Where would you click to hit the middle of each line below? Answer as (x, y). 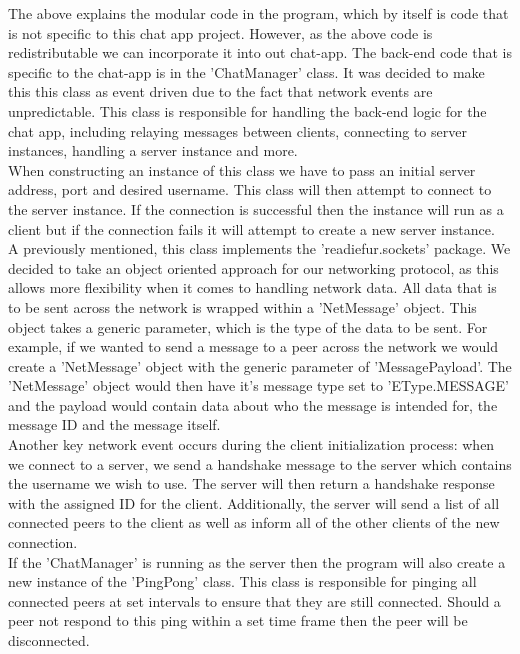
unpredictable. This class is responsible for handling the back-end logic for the (247, 110)
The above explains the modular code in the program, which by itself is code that (258, 13)
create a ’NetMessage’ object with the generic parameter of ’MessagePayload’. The (260, 365)
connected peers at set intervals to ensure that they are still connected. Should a (254, 600)
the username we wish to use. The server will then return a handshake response (251, 483)
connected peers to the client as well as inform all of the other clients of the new (254, 522)
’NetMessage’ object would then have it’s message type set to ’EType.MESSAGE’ (258, 385)
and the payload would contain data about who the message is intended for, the (253, 404)
